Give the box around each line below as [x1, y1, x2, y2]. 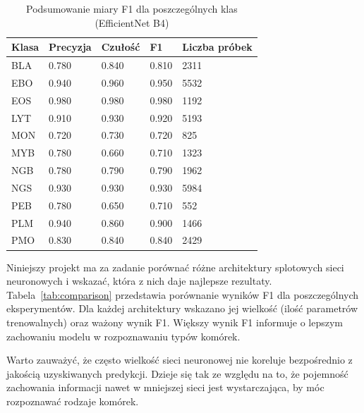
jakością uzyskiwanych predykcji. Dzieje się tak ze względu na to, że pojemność [6, 366, 348, 381]
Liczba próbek [182, 39, 253, 54]
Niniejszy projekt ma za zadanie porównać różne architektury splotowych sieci [6, 259, 344, 274]
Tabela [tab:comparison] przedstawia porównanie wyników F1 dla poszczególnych [6, 287, 359, 302]
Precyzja [49, 39, 92, 54]
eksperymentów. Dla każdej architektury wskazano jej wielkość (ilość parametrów [6, 301, 358, 316]
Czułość [101, 39, 140, 54]
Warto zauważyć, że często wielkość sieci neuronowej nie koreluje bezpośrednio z [6, 352, 353, 367]
